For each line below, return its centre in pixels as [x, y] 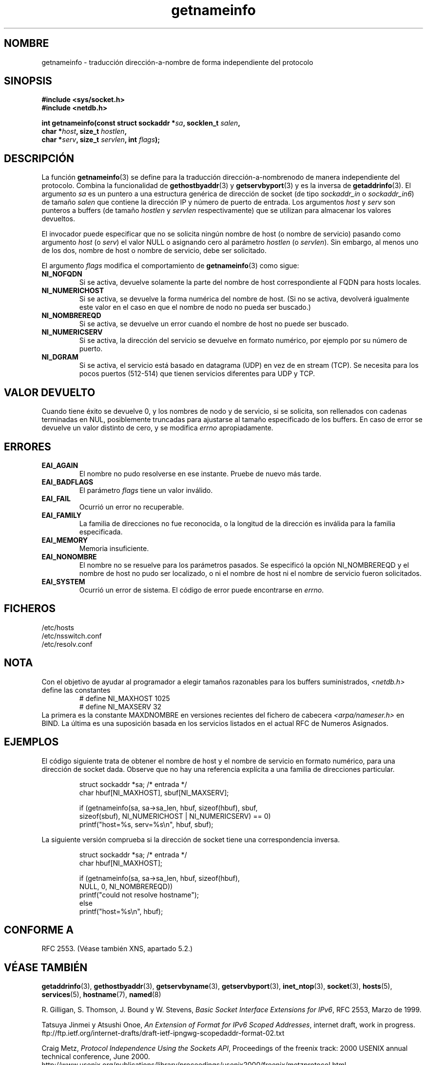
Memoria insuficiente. [114, 548]
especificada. [101, 532]
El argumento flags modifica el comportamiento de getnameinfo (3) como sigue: [170, 266]
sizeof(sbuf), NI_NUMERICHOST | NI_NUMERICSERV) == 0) [175, 816]
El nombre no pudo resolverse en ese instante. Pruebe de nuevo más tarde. [200, 473]
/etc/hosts [58, 627]
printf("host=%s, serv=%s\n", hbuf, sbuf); [146, 824]
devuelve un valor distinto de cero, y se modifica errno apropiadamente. [157, 428]
